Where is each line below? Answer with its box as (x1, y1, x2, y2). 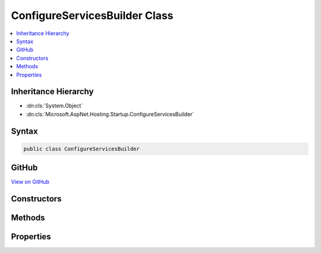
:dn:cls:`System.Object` (26, 102, 83, 109)
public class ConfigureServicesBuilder (23, 146, 140, 152)
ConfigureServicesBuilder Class (11, 9, 174, 22)
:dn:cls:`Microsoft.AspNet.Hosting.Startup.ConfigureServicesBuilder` (26, 110, 194, 118)
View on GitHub (11, 178, 50, 185)
